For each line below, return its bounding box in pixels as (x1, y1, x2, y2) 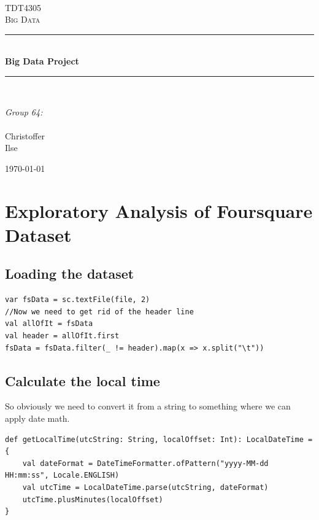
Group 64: (5, 105, 43, 118)
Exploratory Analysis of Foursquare (5, 198, 313, 223)
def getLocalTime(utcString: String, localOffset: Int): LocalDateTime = (5, 435, 313, 444)
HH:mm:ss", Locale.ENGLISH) (5, 471, 120, 480)
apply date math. (5, 412, 70, 425)
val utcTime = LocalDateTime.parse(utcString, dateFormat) (22, 483, 269, 492)
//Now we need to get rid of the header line (5, 307, 194, 316)
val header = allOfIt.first (5, 332, 120, 341)
